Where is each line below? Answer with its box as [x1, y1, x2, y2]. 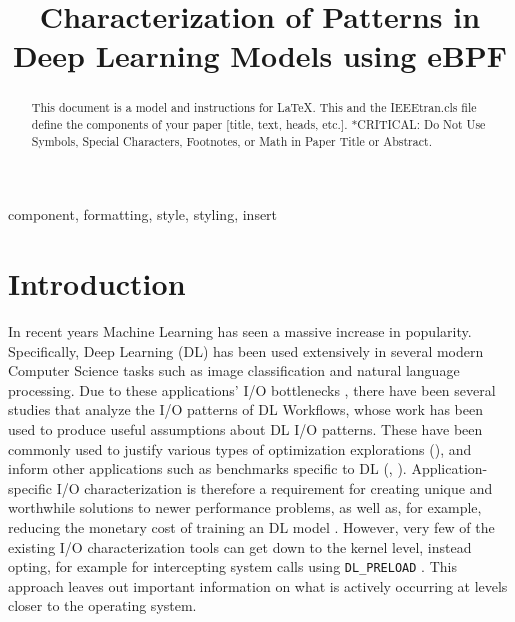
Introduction [8, 263, 186, 304]
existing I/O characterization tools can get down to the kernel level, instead [8, 536, 472, 557]
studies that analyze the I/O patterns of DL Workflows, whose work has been [8, 399, 484, 420]
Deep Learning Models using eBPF [12, 35, 508, 76]
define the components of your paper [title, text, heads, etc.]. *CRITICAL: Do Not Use [31, 116, 486, 133]
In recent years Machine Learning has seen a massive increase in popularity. [8, 321, 472, 342]
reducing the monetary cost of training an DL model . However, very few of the [8, 516, 495, 537]
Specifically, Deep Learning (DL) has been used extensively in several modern [8, 340, 484, 361]
